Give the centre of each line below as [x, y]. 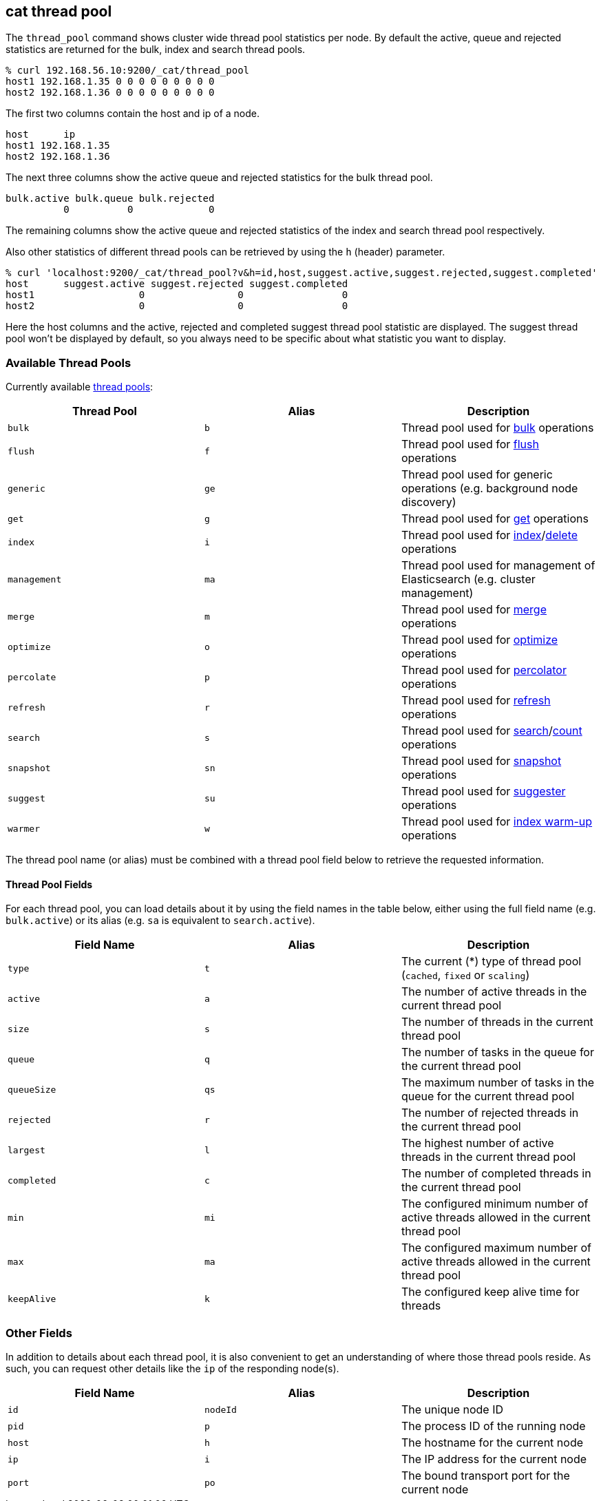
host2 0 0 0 [177, 306]
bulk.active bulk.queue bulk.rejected [110, 199]
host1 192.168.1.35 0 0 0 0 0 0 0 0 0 [110, 82]
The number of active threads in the [494, 992]
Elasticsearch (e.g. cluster [468, 579]
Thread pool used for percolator [484, 670]
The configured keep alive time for [490, 1292]
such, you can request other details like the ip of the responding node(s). [172, 1369]
